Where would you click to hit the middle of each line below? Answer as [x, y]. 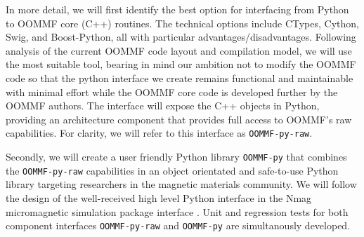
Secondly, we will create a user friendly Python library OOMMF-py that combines [176, 156]
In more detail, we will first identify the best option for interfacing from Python [177, 9]
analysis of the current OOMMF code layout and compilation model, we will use [179, 50]
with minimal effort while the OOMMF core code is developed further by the [172, 92]
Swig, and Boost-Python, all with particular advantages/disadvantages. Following [181, 37]
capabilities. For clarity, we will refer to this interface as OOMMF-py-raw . [159, 133]
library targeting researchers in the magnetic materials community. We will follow [181, 184]
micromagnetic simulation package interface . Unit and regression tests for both [177, 211]
